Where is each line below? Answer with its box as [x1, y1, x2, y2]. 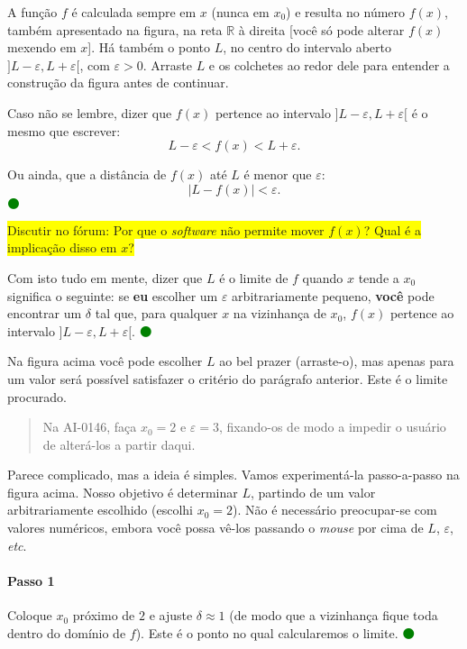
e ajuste [149, 606, 193, 625]
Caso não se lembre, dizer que [7, 103, 172, 122]
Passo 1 [7, 571, 55, 590]
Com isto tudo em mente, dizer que [7, 268, 203, 287]
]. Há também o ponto [87, 38, 210, 57]
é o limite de [219, 268, 288, 287]
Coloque [7, 606, 52, 625]
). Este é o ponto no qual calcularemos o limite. [135, 623, 398, 642]
